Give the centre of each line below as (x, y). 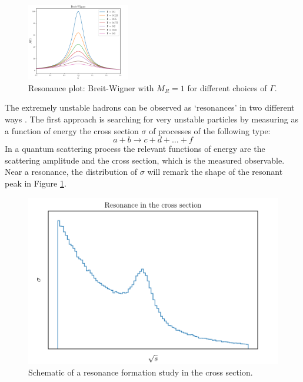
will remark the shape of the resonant (215, 172)
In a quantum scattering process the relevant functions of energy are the (135, 149)
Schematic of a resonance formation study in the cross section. (141, 372)
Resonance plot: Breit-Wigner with (91, 87)
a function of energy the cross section (72, 130)
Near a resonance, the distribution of (71, 172)
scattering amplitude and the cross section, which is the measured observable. (145, 160)
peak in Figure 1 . (36, 183)
